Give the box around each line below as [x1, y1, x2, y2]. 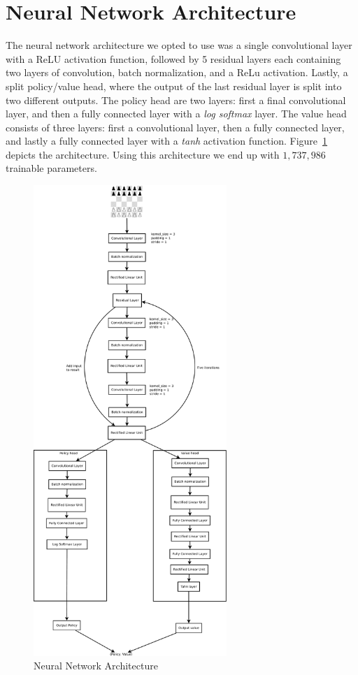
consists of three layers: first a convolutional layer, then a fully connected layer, [6, 119, 345, 134]
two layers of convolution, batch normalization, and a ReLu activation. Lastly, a [6, 65, 348, 80]
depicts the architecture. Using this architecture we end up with [6, 147, 280, 161]
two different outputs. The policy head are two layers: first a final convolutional [6, 92, 346, 107]
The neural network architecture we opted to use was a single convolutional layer [6, 38, 352, 52]
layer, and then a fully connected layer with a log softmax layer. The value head [6, 106, 347, 121]
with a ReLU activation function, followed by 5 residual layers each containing [6, 51, 341, 66]
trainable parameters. [6, 161, 97, 175]
